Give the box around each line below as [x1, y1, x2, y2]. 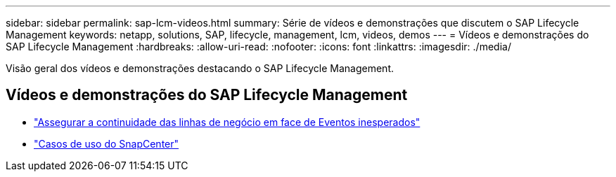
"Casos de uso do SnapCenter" [34, 137, 179, 150]
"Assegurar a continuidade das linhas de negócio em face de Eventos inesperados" [34, 115, 421, 128]
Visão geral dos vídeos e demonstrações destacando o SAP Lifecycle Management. [6, 62, 394, 74]
